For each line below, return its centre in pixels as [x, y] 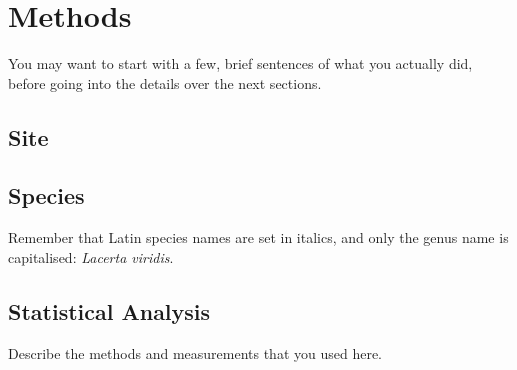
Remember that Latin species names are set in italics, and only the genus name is [258, 237]
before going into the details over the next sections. [165, 82]
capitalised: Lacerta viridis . [91, 256]
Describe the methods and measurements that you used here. [195, 352]
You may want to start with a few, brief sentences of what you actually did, [240, 63]
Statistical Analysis [109, 310]
